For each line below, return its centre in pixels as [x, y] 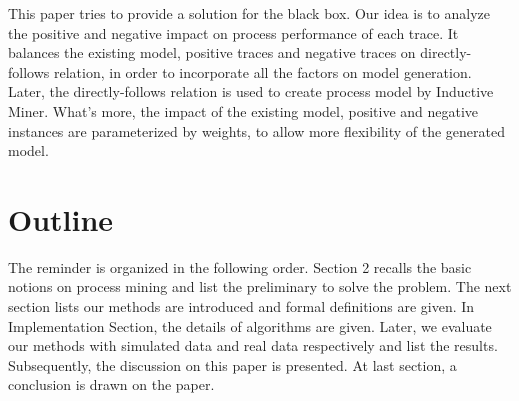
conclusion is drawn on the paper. [111, 384]
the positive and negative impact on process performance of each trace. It [233, 32]
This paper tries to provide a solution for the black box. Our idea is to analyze [249, 13]
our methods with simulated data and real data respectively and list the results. [253, 345]
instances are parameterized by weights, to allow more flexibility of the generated [256, 130]
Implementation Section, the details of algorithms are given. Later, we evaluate [250, 325]
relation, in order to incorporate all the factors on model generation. [262, 71]
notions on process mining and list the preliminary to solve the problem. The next [260, 286]
